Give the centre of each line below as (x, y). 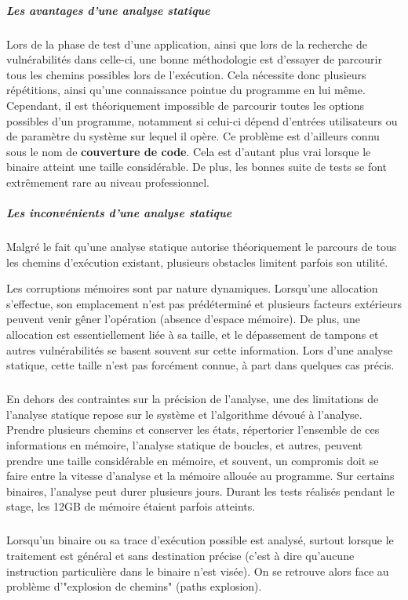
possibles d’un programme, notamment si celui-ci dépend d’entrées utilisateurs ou (202, 120)
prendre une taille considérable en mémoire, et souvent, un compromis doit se (193, 460)
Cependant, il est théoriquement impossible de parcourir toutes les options (186, 105)
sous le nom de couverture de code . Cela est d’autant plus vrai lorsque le (189, 151)
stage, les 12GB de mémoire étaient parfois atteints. (131, 506)
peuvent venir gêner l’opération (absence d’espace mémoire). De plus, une (183, 319)
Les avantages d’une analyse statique (108, 10)
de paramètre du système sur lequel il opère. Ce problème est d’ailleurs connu (193, 136)
